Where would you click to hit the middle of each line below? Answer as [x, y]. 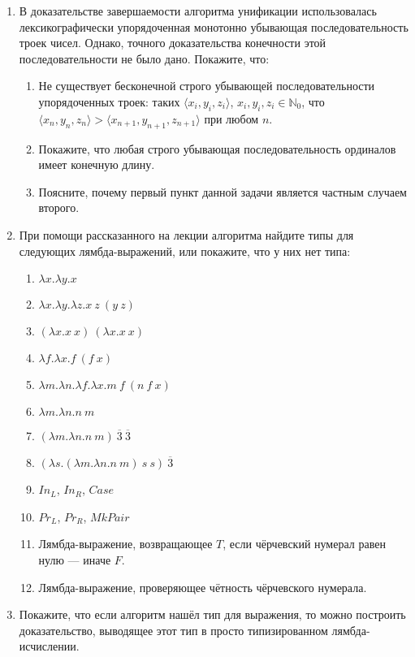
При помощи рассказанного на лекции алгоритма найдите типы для [186, 234]
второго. [59, 207]
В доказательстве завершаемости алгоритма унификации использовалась [198, 11]
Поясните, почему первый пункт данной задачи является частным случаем [223, 191]
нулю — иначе [75, 559]
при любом [231, 118]
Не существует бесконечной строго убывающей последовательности [207, 86]
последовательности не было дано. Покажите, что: [144, 58]
